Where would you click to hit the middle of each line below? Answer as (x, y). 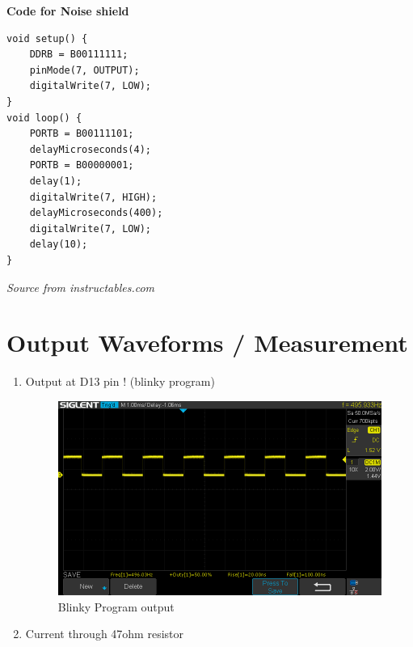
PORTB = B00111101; (82, 134)
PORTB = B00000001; (82, 165)
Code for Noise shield (68, 11)
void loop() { (44, 118)
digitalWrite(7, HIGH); (93, 197)
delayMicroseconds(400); (96, 213)
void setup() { (47, 38)
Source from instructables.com (81, 287)
